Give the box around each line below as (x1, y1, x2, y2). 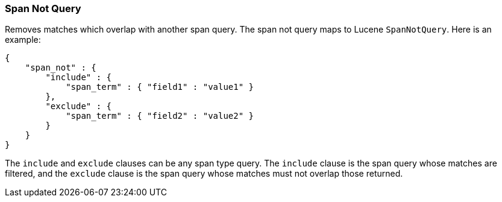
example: (5, 34, 41, 45)
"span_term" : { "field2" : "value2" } (66, 111, 254, 121)
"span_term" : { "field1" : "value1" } (66, 82, 254, 92)
